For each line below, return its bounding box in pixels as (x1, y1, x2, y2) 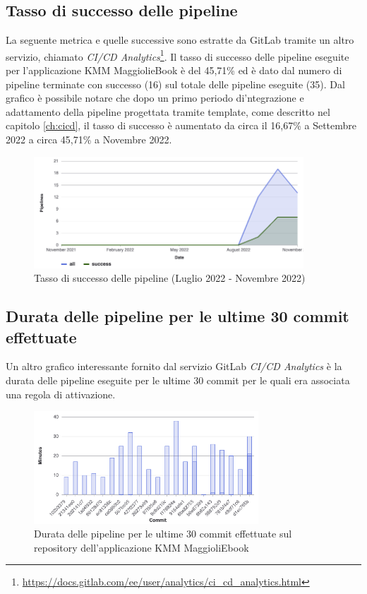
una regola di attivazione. (6, 386, 116, 401)
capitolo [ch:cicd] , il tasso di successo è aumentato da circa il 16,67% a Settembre (6, 118, 357, 133)
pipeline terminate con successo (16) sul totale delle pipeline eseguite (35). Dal (6, 76, 345, 91)
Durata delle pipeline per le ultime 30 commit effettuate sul (34, 526, 292, 541)
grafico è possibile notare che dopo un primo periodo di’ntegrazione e (6, 90, 304, 105)
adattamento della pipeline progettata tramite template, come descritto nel (6, 104, 330, 119)
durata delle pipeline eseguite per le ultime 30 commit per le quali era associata (6, 373, 350, 388)
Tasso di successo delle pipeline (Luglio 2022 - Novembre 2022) (34, 271, 306, 285)
